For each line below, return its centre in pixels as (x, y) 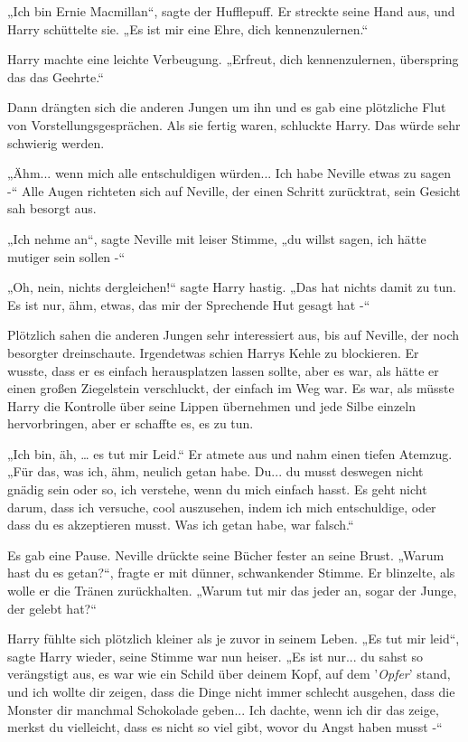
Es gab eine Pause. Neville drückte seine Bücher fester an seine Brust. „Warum (226, 554)
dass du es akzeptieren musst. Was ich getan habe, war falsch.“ (181, 525)
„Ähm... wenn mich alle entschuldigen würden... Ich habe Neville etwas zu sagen (229, 173)
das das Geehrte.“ (56, 76)
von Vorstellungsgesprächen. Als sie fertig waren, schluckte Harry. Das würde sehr (234, 124)
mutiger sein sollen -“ (66, 256)
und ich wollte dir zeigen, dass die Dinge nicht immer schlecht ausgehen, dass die (231, 691)
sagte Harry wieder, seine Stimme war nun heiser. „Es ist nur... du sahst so (215, 656)
